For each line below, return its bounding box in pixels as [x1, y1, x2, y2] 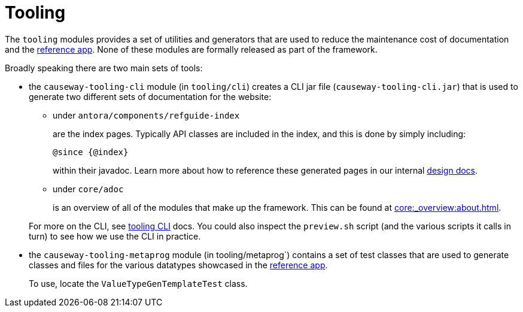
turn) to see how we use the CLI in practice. [29, 231, 201, 241]
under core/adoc [53, 183, 124, 194]
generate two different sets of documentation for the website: [29, 91, 272, 102]
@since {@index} [53, 147, 129, 157]
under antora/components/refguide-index [53, 110, 240, 120]
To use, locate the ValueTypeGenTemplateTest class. [29, 278, 248, 289]
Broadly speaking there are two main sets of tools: [5, 62, 203, 73]
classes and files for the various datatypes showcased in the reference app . [29, 259, 328, 270]
